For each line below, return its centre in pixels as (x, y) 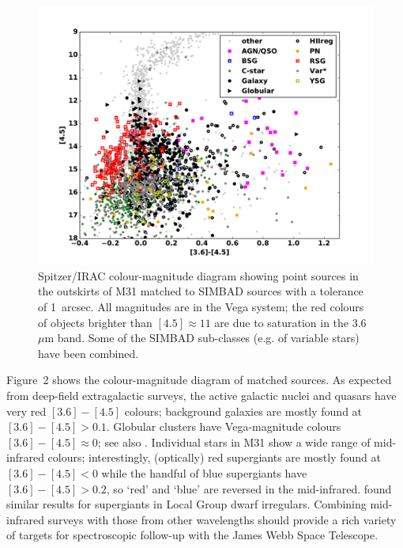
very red (26, 411)
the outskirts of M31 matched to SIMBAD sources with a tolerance (201, 291)
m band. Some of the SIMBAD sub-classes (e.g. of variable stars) (202, 338)
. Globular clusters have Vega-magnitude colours (224, 426)
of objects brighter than (95, 322)
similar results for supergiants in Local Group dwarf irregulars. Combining (186, 504)
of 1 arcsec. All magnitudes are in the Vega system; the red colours (201, 307)
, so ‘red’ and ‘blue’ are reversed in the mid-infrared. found (249, 488)
